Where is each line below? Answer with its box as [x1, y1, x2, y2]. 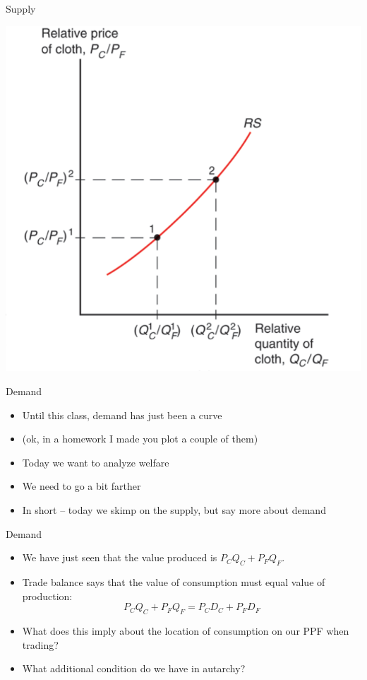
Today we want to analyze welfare [22, 455, 169, 469]
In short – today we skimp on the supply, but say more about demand [22, 502, 326, 517]
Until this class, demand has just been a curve [22, 407, 222, 422]
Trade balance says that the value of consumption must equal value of [22, 574, 325, 589]
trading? [22, 637, 59, 652]
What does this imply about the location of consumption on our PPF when [22, 623, 349, 638]
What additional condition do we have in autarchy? [22, 661, 246, 676]
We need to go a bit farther [22, 479, 141, 493]
